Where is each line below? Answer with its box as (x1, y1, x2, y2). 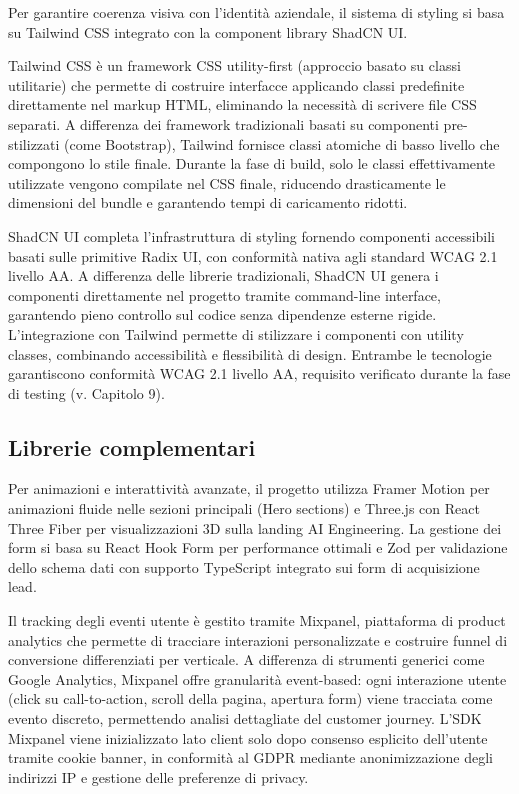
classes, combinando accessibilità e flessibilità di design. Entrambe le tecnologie (8, 343, 492, 364)
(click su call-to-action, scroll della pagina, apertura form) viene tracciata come (8, 688, 493, 709)
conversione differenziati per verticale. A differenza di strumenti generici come (8, 649, 485, 670)
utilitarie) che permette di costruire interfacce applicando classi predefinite (8, 74, 465, 95)
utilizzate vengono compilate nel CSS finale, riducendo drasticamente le (8, 172, 446, 193)
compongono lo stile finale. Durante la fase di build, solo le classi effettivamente (8, 153, 496, 174)
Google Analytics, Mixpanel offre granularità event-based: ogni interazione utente (8, 668, 507, 689)
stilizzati (8, 133, 60, 154)
